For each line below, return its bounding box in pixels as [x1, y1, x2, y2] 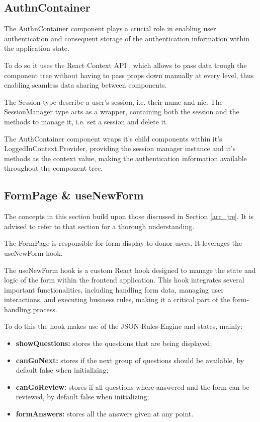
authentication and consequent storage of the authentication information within [4, 33, 249, 43]
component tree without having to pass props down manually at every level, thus [4, 69, 254, 80]
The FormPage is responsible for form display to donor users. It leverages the [4, 238, 242, 248]
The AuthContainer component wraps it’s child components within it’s [4, 133, 222, 144]
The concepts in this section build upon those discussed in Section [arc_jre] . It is [4, 211, 254, 222]
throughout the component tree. [4, 163, 103, 173]
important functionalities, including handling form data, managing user [4, 284, 224, 295]
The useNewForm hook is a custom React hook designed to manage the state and [4, 264, 256, 275]
